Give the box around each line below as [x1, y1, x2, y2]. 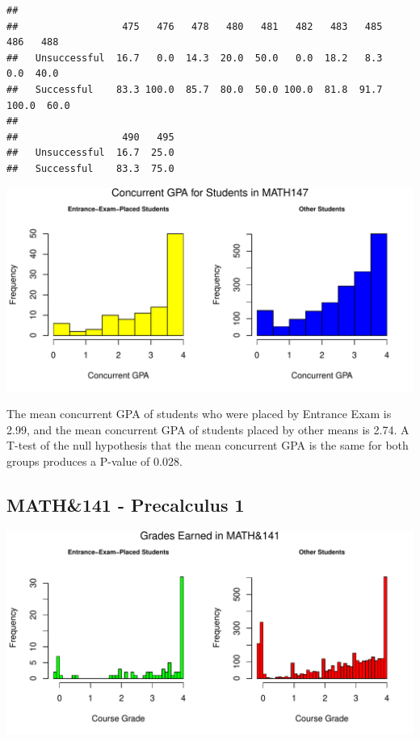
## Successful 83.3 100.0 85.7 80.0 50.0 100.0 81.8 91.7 [6, 83, 383, 95]
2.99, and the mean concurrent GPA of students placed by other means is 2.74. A [6, 421, 409, 437]
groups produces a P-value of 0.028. [6, 452, 183, 469]
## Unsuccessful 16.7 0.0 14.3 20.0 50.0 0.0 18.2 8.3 [6, 52, 383, 64]
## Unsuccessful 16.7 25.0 [6, 147, 174, 159]
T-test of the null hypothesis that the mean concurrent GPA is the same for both [6, 437, 409, 454]
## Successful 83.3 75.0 [6, 162, 174, 174]
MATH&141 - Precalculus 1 [6, 492, 245, 517]
